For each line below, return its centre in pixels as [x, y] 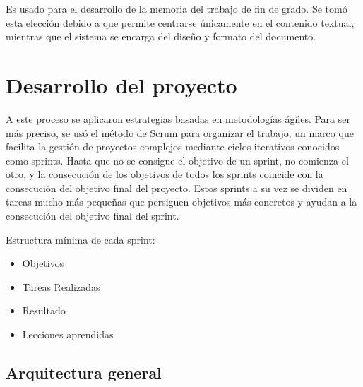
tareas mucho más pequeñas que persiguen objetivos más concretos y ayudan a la [181, 202]
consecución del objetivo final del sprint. [93, 216]
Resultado [44, 310]
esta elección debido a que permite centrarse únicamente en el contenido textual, [180, 22]
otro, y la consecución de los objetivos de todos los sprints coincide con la [165, 174]
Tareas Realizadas [61, 286]
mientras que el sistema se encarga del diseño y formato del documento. [161, 36]
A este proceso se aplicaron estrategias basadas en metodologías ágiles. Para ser [178, 118]
